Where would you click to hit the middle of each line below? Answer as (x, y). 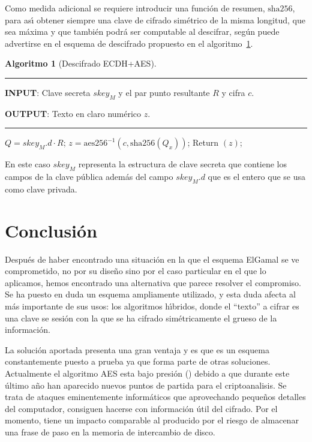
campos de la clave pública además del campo (89, 177)
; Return (203, 142)
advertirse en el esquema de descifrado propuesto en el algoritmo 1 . (129, 43)
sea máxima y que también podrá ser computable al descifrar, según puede (142, 31)
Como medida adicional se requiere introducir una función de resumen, (135, 8)
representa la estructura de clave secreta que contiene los (183, 164)
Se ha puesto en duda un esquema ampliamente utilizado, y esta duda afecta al (150, 294)
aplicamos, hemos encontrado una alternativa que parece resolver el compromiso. (153, 282)
